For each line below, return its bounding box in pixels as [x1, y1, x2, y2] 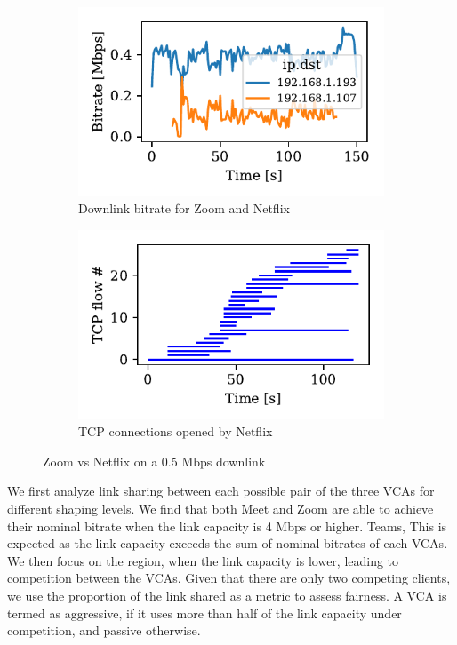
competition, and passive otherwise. [7, 621, 201, 640]
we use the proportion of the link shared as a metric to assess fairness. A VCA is [7, 585, 447, 604]
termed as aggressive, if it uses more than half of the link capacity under [7, 603, 402, 622]
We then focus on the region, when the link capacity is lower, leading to [7, 551, 399, 569]
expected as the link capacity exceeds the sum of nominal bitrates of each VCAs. [7, 534, 448, 553]
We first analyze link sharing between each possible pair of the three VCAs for [7, 482, 435, 500]
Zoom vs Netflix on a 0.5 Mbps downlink [43, 451, 266, 470]
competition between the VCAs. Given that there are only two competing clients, [7, 569, 451, 587]
